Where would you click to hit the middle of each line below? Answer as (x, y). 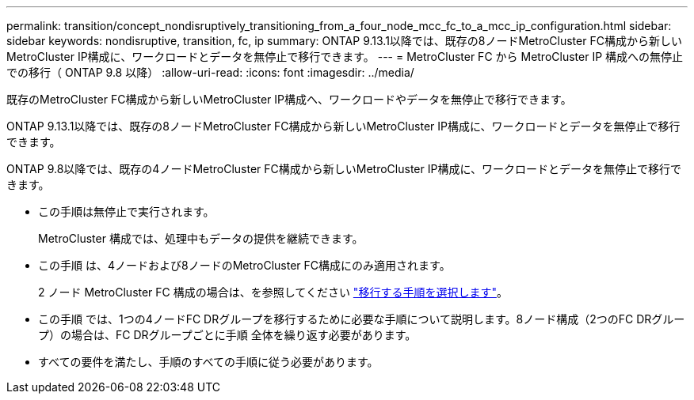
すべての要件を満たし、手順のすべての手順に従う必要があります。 (208, 362)
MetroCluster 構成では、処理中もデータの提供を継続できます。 (201, 238)
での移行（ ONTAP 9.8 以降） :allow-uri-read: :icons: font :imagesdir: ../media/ (210, 72)
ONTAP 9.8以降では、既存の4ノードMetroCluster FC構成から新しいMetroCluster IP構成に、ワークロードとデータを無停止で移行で (344, 169)
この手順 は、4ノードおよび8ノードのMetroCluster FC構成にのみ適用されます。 (244, 265)
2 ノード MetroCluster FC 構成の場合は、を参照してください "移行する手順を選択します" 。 (273, 292)
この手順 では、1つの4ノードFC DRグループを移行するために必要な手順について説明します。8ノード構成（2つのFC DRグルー (362, 319)
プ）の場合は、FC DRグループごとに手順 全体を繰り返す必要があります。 (227, 335)
